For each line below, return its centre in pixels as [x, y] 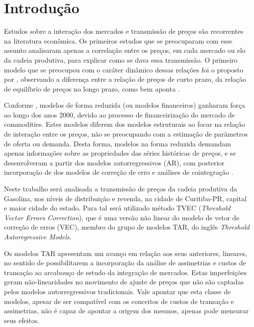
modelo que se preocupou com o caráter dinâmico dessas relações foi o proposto [124, 69]
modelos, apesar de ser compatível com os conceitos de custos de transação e [119, 301]
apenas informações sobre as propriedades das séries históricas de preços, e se [120, 153]
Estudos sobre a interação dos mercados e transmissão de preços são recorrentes [124, 31]
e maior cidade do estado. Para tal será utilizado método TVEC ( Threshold [117, 208]
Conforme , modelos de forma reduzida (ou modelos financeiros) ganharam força [125, 105]
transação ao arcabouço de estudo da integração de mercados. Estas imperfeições [126, 272]
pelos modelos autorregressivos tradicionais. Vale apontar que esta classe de [117, 291]
